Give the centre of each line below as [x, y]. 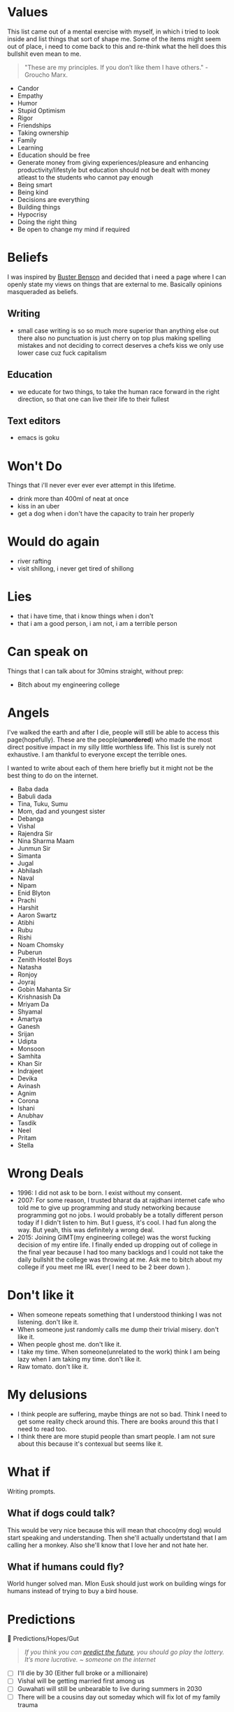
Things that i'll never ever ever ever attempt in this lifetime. [92, 485]
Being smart [35, 184]
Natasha [29, 967]
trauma [28, 1704]
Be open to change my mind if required [74, 229]
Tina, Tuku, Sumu [43, 804]
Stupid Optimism [41, 110]
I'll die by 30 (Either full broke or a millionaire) [83, 1673]
